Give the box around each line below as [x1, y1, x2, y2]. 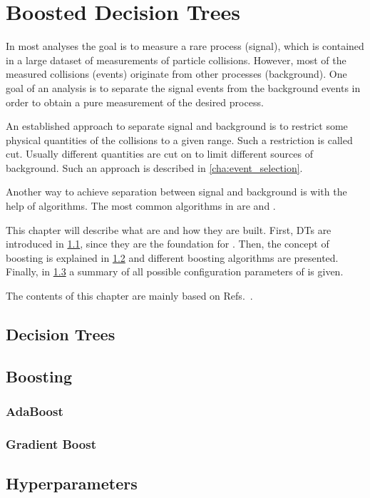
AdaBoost [6, 402, 63, 420]
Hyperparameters [6, 472, 138, 494]
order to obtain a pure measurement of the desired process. [6, 94, 264, 109]
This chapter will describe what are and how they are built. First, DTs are [6, 222, 332, 237]
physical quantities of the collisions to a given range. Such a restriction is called [6, 132, 353, 147]
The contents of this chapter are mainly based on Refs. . [6, 288, 253, 303]
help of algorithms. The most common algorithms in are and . [6, 198, 276, 213]
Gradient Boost [6, 435, 96, 452]
